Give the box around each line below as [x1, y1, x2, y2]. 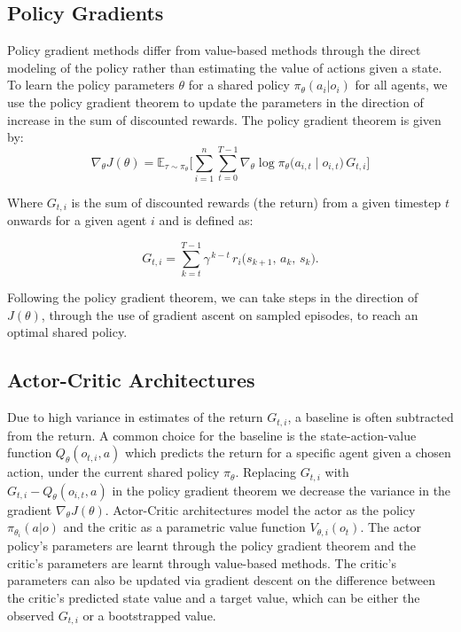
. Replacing [235, 463, 297, 481]
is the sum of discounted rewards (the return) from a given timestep [71, 192, 441, 211]
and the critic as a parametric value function [63, 518, 306, 536]
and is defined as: [159, 211, 254, 230]
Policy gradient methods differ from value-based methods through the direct [7, 41, 421, 59]
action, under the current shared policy [7, 463, 220, 481]
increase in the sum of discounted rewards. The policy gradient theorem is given [7, 110, 441, 129]
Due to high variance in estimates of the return [7, 408, 263, 426]
